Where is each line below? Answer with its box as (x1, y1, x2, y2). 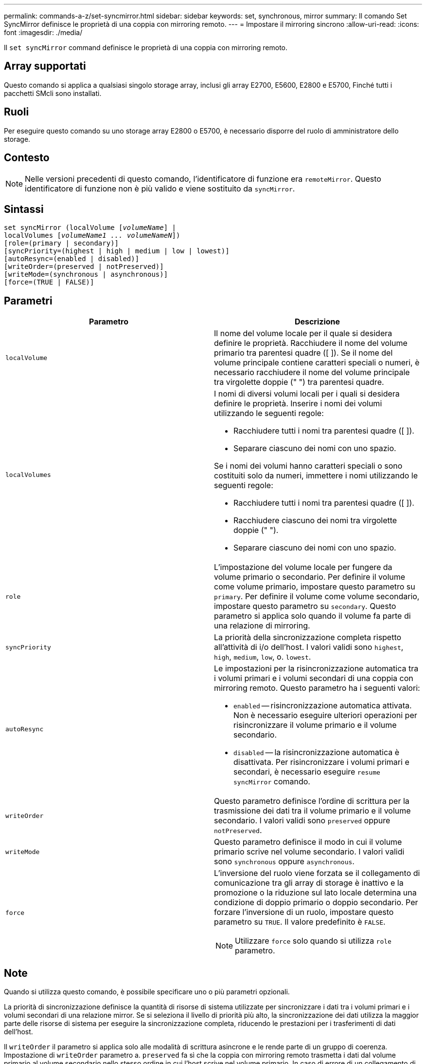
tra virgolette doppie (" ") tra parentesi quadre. (214, 377, 384, 387)
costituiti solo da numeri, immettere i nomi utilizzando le (214, 471, 418, 481)
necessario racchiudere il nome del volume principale (214, 367, 410, 378)
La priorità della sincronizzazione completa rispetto (214, 632, 402, 643)
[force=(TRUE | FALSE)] (4, 278, 94, 286)
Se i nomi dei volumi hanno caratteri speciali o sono (214, 461, 403, 471)
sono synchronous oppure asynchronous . (214, 856, 355, 867)
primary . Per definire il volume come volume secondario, (214, 591, 420, 602)
